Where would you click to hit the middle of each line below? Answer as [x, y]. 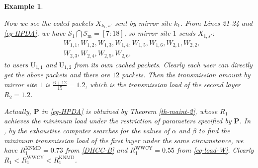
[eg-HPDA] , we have [35, 33]
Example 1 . [24, 6]
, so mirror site [147, 33]
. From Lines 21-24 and [216, 23]
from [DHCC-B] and [96, 150]
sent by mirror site [143, 23]
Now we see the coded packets [49, 23]
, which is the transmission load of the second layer [163, 84]
